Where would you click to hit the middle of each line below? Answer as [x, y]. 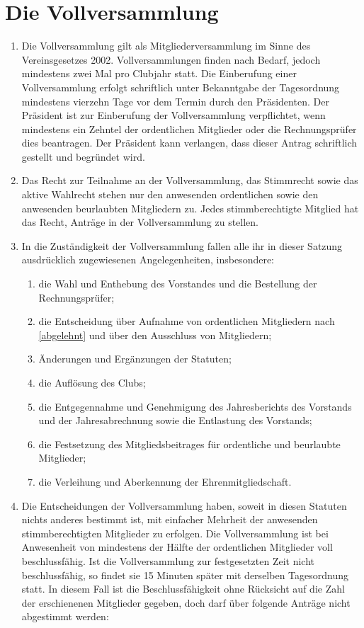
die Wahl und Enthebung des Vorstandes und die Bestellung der [178, 284]
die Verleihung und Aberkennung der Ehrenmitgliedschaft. [165, 481]
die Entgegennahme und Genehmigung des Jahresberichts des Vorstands [195, 406]
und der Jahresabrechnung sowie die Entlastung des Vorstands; [175, 420]
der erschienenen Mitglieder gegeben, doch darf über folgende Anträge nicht [186, 602]
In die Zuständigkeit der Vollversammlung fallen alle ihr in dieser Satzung [182, 245]
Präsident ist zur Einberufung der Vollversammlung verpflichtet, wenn [174, 115]
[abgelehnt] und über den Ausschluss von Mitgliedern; [155, 335]
